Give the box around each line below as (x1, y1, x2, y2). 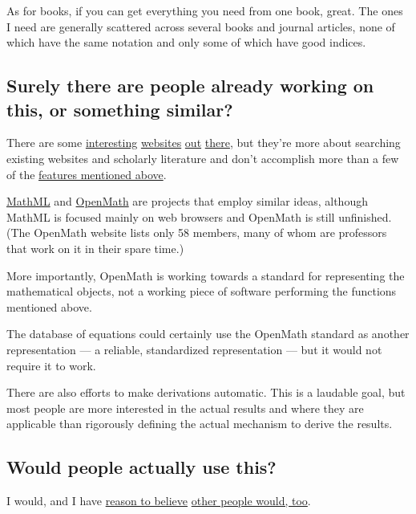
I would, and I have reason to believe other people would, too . (6, 492, 311, 509)
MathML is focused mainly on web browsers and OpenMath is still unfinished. (6, 208, 392, 225)
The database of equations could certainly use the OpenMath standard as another (6, 325, 410, 342)
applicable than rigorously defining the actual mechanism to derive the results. (6, 415, 393, 432)
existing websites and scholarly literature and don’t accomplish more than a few (6, 149, 399, 166)
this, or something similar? (6, 96, 233, 121)
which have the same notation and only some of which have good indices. (6, 34, 366, 51)
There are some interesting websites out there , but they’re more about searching (6, 134, 401, 151)
